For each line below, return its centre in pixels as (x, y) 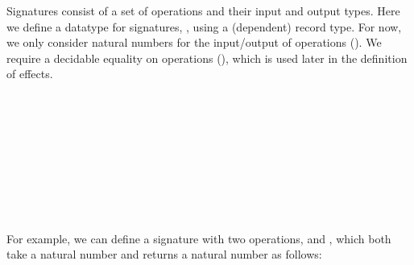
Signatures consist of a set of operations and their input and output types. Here (203, 10)
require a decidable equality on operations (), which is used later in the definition (207, 58)
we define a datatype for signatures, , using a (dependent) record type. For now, (204, 26)
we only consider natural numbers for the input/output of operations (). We (194, 42)
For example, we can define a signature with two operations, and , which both (199, 238)
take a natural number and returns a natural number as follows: (164, 254)
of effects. (30, 74)
